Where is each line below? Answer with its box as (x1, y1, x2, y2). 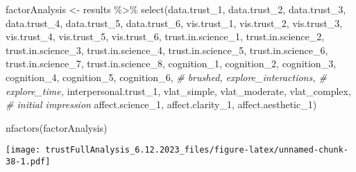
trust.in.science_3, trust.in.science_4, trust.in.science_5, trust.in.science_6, (6, 42, 328, 57)
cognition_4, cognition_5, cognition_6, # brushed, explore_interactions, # (6, 69, 327, 84)
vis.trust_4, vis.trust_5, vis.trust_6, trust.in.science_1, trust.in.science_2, (6, 29, 325, 44)
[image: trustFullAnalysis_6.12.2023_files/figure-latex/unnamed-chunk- (6, 145, 348, 155)
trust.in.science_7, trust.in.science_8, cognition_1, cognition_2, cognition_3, (6, 56, 337, 71)
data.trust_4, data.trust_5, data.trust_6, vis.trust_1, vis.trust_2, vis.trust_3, (6, 15, 343, 30)
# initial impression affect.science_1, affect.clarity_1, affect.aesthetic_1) (6, 97, 317, 112)
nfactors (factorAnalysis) (6, 120, 108, 135)
